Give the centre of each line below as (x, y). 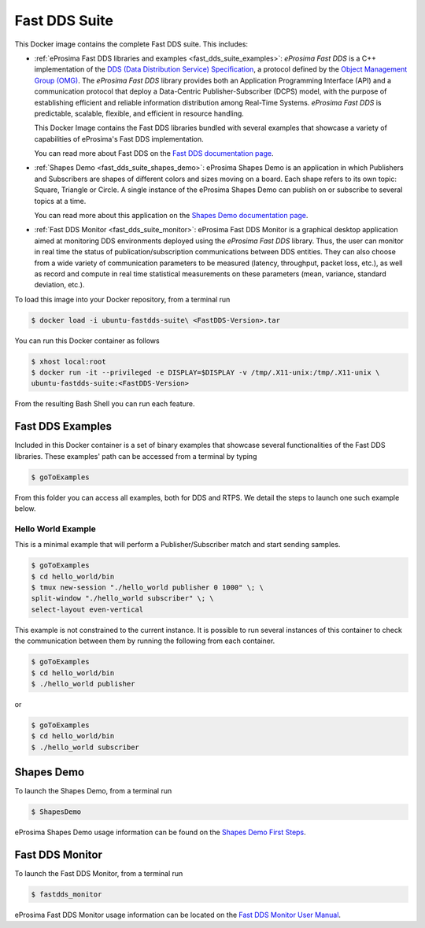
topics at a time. (60, 201)
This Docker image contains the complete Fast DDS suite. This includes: (131, 44)
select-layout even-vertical (87, 609)
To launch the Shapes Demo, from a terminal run (93, 791)
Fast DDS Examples (63, 426)
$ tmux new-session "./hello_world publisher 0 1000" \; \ (147, 588)
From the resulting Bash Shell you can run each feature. (105, 404)
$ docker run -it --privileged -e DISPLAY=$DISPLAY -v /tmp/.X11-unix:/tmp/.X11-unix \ (205, 373)
